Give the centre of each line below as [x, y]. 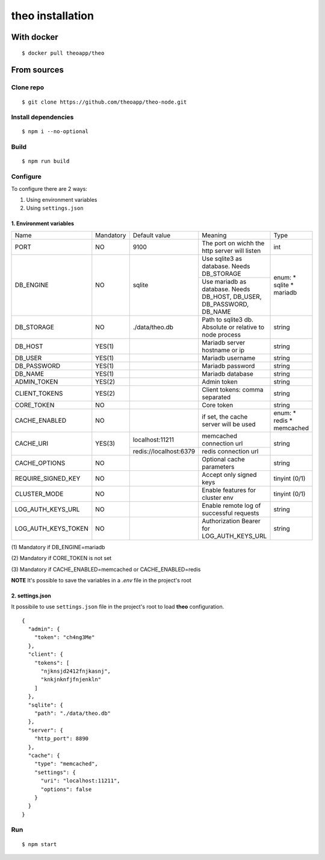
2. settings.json [31, 596]
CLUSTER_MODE [39, 494]
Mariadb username [229, 358]
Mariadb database [228, 373]
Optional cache [223, 459]
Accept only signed [229, 475]
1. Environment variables [43, 223]
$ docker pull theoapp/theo [63, 53]
